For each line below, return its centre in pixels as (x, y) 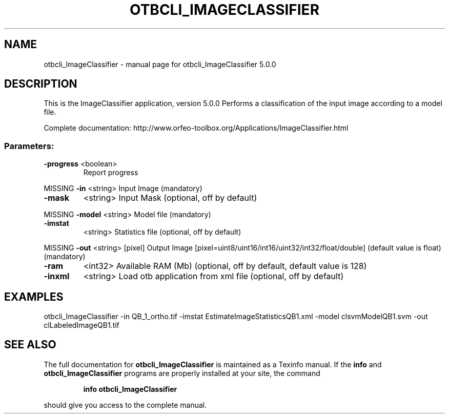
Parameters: (29, 146)
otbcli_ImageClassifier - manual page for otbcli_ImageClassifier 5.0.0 (160, 64)
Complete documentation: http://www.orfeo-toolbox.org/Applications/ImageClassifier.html (196, 128)
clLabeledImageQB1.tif (81, 325)
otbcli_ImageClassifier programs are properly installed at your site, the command (182, 373)
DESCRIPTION (41, 84)
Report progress (111, 173)
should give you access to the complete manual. (125, 405)
